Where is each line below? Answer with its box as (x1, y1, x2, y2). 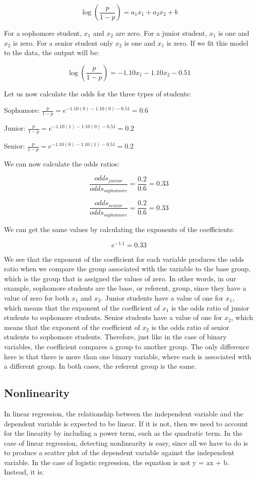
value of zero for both (4, 292, 69, 303)
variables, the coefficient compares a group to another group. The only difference (4, 341, 249, 351)
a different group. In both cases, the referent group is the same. (4, 361, 196, 371)
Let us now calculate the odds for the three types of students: (4, 88, 192, 98)
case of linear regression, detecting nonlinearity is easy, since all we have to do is (4, 437, 248, 448)
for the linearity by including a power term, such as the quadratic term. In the (4, 428, 243, 438)
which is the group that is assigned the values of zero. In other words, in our (4, 273, 236, 283)
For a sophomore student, (4, 28, 82, 38)
